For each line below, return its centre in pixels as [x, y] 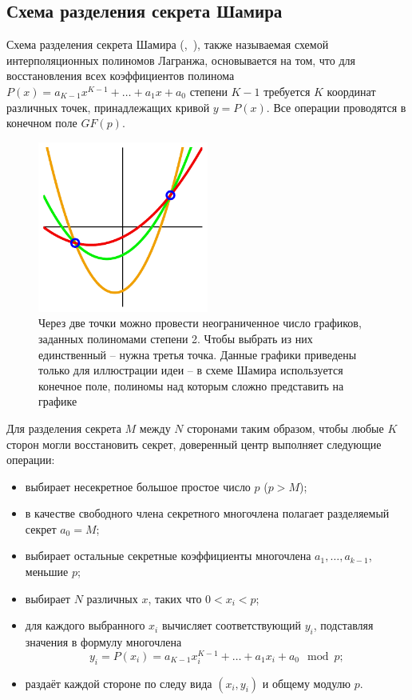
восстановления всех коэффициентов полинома [121, 76]
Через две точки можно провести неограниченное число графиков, [200, 323]
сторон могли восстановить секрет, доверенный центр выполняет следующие [194, 444]
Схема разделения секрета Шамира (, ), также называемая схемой [168, 44]
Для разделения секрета [64, 428]
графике [58, 401]
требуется [287, 91]
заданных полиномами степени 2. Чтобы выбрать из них [176, 338]
